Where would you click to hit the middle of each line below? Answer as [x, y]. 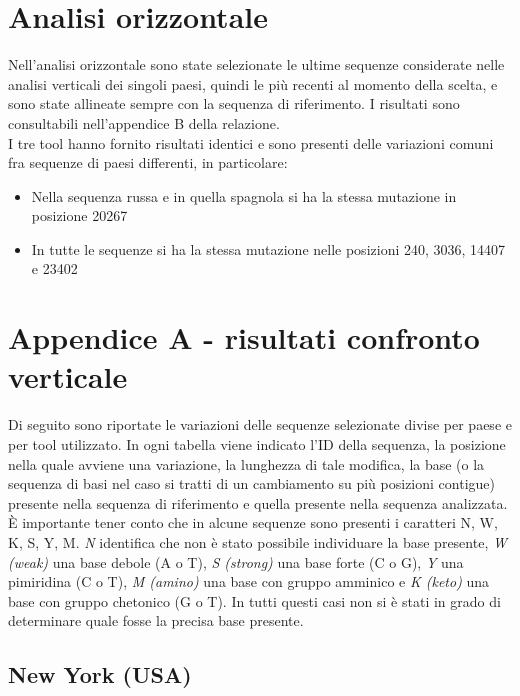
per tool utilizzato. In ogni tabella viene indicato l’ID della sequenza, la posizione [257, 443]
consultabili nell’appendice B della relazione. [144, 122]
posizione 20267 [79, 215]
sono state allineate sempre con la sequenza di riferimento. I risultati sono [234, 103]
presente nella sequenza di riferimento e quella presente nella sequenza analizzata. [258, 502]
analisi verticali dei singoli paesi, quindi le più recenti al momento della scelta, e [253, 83]
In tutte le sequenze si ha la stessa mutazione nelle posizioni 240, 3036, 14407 [268, 248]
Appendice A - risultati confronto [244, 337]
